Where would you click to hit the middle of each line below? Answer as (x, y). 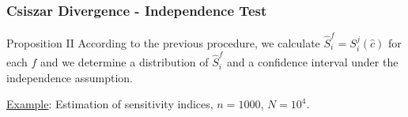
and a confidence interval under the (313, 62)
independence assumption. (70, 77)
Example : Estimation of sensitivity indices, (110, 104)
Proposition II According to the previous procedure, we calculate (163, 42)
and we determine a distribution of (125, 62)
